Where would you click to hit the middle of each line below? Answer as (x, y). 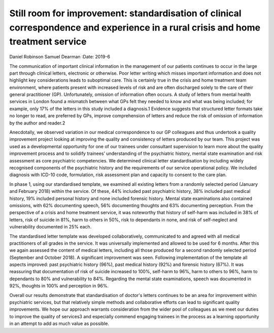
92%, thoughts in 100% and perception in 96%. (59, 286)
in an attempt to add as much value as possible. (59, 324)
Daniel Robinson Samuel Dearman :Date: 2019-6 (60, 57)
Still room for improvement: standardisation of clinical (125, 13)
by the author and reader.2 (37, 123)
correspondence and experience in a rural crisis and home (135, 27)
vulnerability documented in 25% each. (50, 227)
